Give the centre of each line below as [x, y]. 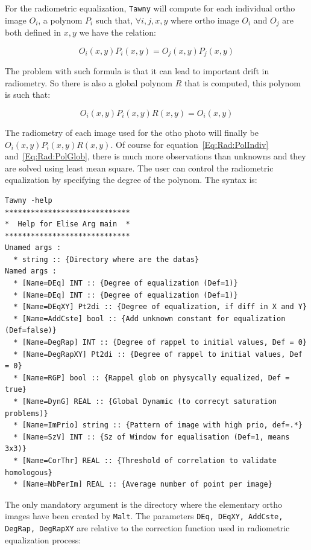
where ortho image [205, 20]
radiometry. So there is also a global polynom [89, 82]
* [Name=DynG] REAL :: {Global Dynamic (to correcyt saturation [145, 401]
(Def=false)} [31, 331]
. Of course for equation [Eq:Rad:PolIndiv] [190, 144]
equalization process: [43, 539]
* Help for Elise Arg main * [68, 224]
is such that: [28, 94]
